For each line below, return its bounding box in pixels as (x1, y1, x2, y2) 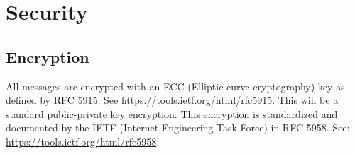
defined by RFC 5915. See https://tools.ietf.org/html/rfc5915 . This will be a (6, 93, 339, 107)
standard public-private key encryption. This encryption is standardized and (6, 106, 338, 121)
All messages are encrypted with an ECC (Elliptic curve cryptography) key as (6, 78, 345, 93)
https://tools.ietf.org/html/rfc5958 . (6, 134, 160, 148)
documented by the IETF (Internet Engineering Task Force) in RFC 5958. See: (6, 120, 350, 135)
